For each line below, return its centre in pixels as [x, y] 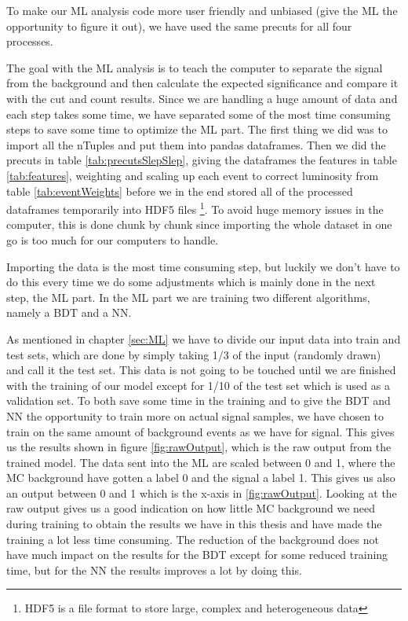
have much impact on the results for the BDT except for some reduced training [197, 555]
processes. [30, 41]
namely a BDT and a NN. [69, 312]
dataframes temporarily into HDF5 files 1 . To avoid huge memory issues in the [195, 208]
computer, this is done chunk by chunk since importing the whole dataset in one [199, 224]
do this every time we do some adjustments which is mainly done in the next [191, 282]
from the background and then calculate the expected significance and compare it [202, 83]
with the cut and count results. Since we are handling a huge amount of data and [202, 98]
